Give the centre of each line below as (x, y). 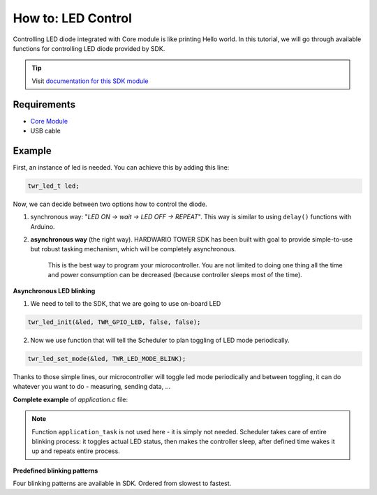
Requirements (44, 104)
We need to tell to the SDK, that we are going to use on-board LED (126, 304)
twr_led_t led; (53, 186)
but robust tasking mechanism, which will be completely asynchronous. (133, 249)
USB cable (45, 131)
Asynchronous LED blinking (54, 290)
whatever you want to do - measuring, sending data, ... (92, 387)
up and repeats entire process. (76, 451)
